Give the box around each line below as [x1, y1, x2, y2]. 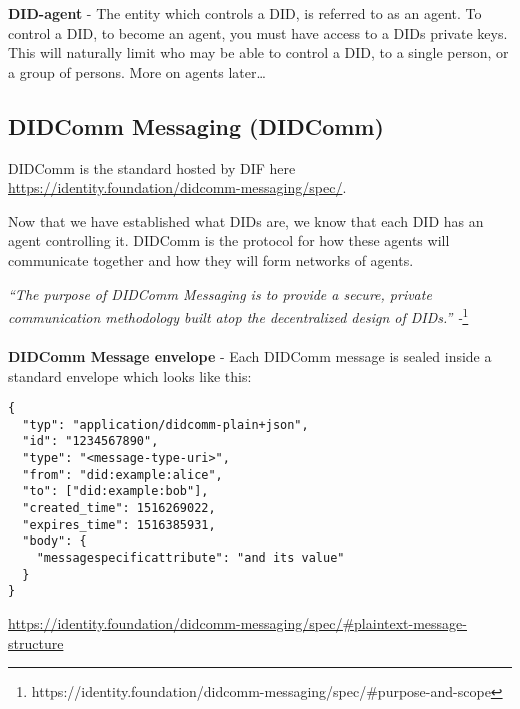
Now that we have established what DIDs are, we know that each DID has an [8, 210, 484, 231]
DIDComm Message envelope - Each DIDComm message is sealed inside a [8, 345, 492, 366]
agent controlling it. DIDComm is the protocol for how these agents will [8, 230, 450, 251]
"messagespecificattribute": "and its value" [36, 551, 345, 566]
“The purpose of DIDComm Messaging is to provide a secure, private [8, 283, 432, 304]
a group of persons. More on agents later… [8, 61, 266, 82]
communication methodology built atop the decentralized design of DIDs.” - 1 [8, 304, 469, 327]
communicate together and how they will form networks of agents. [8, 249, 414, 270]
